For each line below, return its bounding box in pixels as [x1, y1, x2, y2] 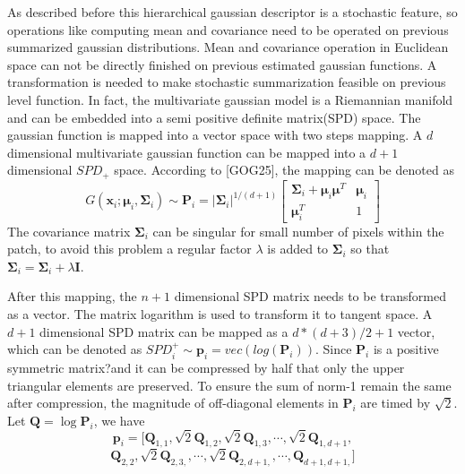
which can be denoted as [7, 340, 142, 358]
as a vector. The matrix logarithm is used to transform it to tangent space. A [7, 304, 433, 323]
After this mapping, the [7, 287, 137, 306]
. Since [314, 340, 352, 358]
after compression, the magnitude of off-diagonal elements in [7, 393, 339, 412]
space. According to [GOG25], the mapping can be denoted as [114, 160, 454, 179]
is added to [267, 239, 329, 258]
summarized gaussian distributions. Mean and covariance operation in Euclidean [7, 38, 449, 56]
